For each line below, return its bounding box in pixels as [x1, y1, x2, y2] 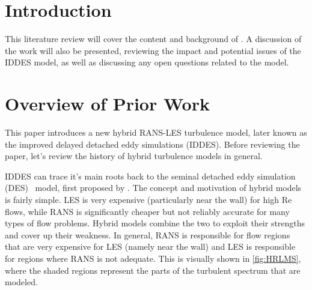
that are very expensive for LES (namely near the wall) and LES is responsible [5, 240, 296, 253]
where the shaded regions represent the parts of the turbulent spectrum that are [5, 264, 301, 276]
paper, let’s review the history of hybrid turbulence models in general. [5, 150, 263, 162]
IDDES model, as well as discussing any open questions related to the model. [5, 56, 289, 68]
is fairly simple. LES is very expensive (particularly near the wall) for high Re [5, 193, 292, 205]
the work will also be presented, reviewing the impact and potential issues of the [5, 44, 301, 56]
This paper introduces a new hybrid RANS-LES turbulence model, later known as [5, 126, 307, 139]
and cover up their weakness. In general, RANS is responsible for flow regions [5, 228, 290, 241]
